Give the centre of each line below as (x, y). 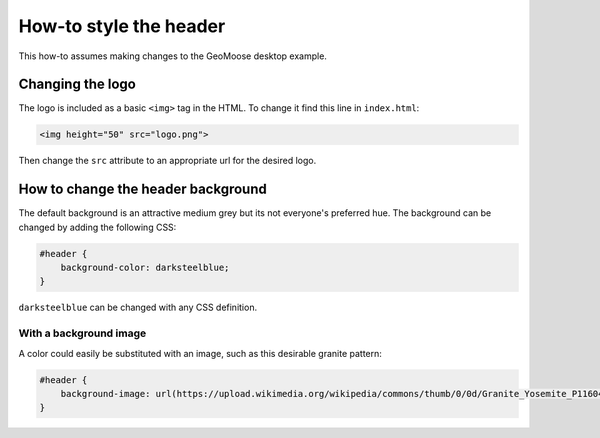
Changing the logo (77, 84)
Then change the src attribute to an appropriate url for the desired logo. (167, 161)
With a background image (82, 333)
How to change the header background (142, 189)
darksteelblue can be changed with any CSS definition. (138, 307)
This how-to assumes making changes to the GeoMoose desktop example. (172, 56)
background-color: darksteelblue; (145, 268)
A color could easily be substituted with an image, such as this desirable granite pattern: (200, 353)
